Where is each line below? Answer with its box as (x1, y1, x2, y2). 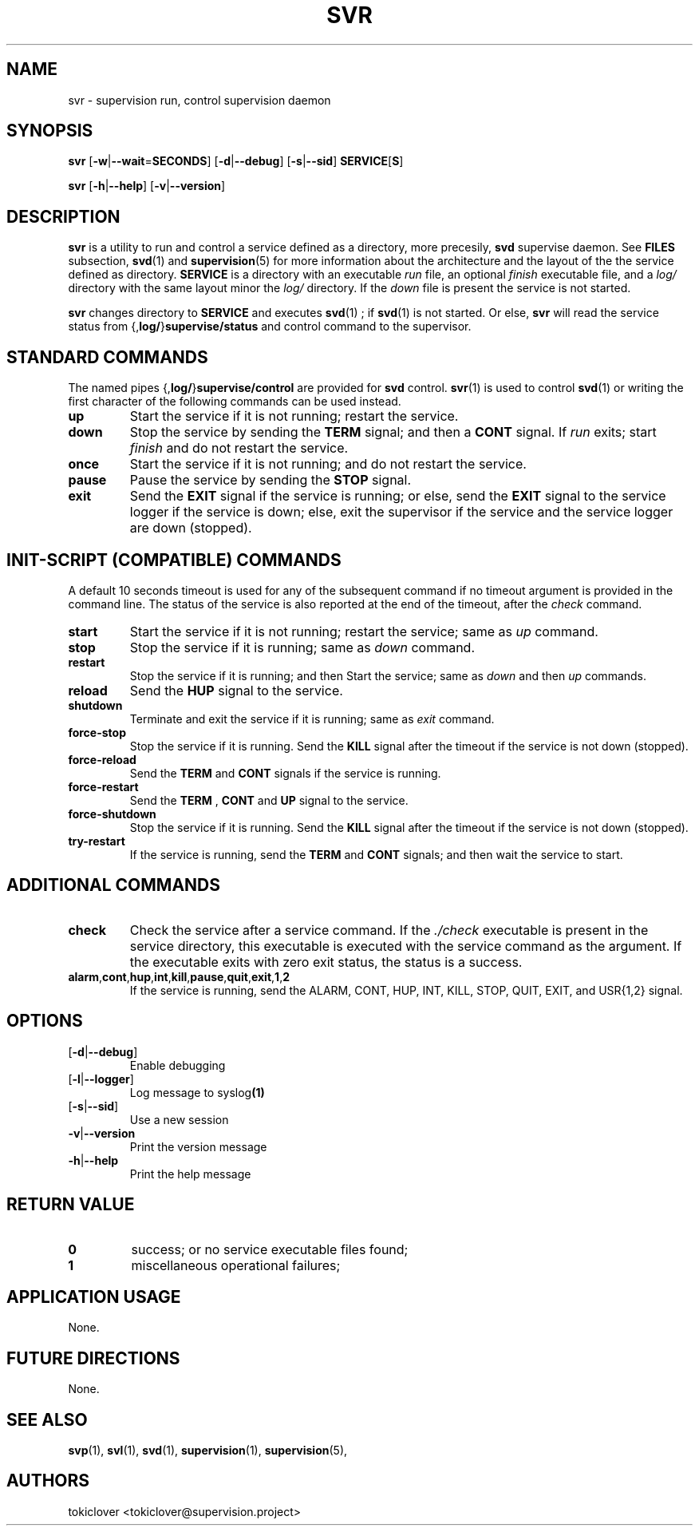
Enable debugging (129, 1058, 226, 1072)
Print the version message (129, 1139, 267, 1154)
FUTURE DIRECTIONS (6, 1348, 180, 1368)
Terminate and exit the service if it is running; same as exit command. (129, 711, 495, 726)
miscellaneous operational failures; (131, 1257, 341, 1273)
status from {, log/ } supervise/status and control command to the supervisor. (68, 319, 472, 334)
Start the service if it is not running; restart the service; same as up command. (129, 623, 598, 639)
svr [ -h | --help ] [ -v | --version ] (68, 179, 226, 193)
